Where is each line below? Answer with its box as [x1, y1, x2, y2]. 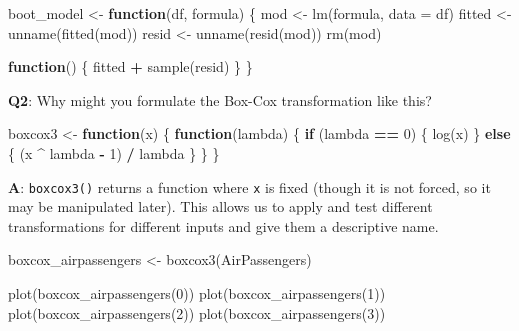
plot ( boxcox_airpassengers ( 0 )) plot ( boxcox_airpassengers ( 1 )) [8, 283, 386, 303]
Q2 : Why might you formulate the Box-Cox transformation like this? [8, 89, 432, 110]
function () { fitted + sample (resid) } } [8, 56, 253, 77]
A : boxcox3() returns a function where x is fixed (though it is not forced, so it [8, 176, 491, 197]
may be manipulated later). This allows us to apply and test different [8, 196, 433, 217]
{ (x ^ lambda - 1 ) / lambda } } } [8, 142, 220, 163]
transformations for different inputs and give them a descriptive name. [8, 215, 439, 236]
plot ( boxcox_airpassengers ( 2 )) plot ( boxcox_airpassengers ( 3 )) [8, 302, 386, 323]
